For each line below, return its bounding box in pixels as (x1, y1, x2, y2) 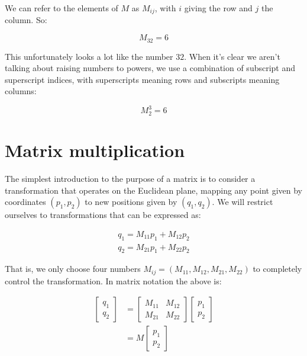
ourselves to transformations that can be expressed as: (5, 209, 201, 221)
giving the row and (184, 2, 253, 14)
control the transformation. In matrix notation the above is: (5, 274, 222, 287)
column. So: (5, 14, 47, 26)
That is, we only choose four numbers (5, 262, 141, 275)
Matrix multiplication (5, 138, 185, 162)
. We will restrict (212, 195, 273, 208)
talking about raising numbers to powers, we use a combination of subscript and (5, 62, 296, 74)
